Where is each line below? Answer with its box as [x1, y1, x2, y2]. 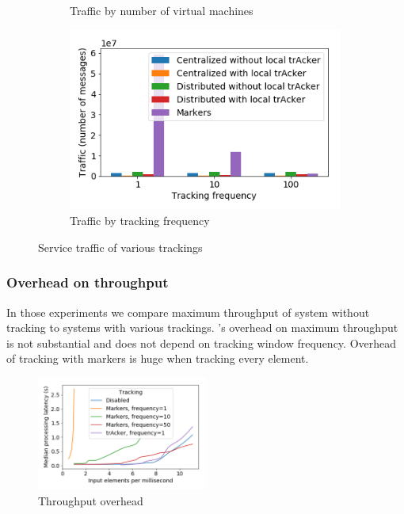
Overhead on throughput [6, 272, 169, 292]
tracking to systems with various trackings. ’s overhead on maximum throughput [6, 319, 398, 336]
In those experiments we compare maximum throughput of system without [6, 303, 370, 320]
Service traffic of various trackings [38, 238, 203, 255]
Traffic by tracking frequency [70, 212, 210, 229]
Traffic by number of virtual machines [70, 2, 253, 18]
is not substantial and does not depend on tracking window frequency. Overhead [6, 334, 397, 351]
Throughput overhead [38, 492, 143, 508]
